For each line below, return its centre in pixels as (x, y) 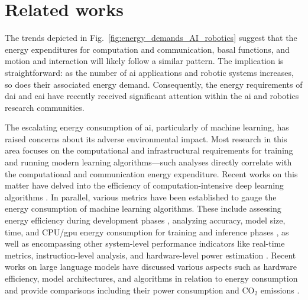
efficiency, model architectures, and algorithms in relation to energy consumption (151, 278)
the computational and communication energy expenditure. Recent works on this (151, 173)
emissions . (280, 290)
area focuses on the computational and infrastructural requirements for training (149, 150)
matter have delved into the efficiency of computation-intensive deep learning (144, 185)
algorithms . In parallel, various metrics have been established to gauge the (141, 197)
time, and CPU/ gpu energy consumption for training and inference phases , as (147, 232)
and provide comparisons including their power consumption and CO (130, 290)
